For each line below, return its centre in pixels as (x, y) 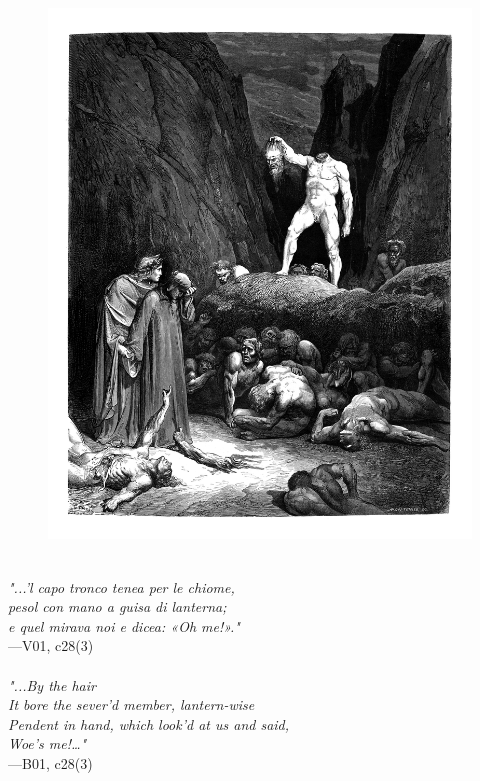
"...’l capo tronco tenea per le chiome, (121, 586)
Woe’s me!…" (47, 743)
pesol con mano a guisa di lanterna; (117, 606)
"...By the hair (52, 684)
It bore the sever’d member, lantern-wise (131, 704)
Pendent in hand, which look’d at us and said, (149, 723)
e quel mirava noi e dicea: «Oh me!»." (124, 625)
